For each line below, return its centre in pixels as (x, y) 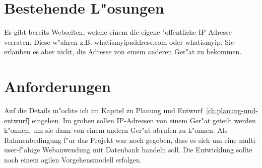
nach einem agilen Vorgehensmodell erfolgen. (73, 159)
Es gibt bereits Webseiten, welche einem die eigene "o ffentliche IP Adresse (118, 32)
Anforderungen (57, 86)
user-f (13, 150)
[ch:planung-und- (232, 110)
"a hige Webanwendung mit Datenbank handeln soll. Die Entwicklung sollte (137, 150)
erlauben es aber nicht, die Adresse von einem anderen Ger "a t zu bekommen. (123, 52)
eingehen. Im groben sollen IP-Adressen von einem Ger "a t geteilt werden (144, 120)
